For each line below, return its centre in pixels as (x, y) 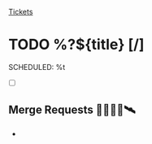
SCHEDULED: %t (37, 67)
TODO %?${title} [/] (76, 45)
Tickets (21, 12)
